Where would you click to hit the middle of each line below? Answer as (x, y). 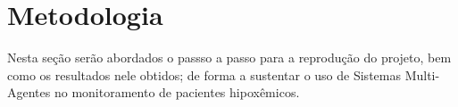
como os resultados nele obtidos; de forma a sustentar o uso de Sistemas (204, 74)
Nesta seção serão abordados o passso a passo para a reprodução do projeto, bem (229, 58)
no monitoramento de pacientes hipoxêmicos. (177, 92)
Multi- (422, 74)
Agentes (29, 92)
